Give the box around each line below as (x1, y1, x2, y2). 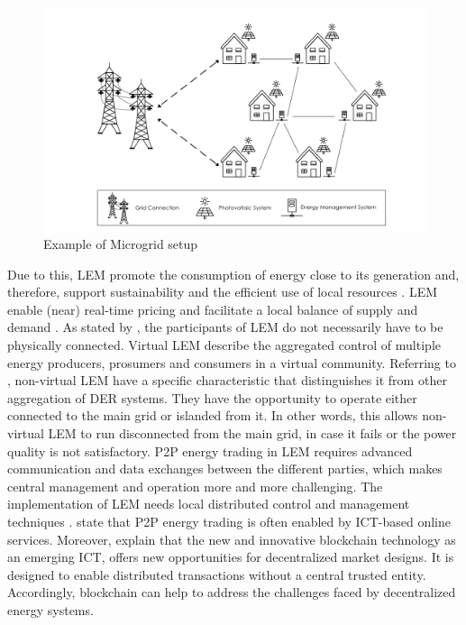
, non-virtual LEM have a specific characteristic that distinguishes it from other (7, 371, 447, 390)
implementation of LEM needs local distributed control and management (7, 494, 410, 513)
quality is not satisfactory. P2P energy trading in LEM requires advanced (7, 441, 413, 460)
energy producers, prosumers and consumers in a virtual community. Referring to (7, 353, 456, 372)
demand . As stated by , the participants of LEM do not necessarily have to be (7, 317, 443, 336)
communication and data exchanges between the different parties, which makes (7, 459, 443, 478)
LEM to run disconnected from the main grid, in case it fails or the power (48, 423, 457, 442)
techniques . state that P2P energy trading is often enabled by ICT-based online (7, 511, 451, 530)
